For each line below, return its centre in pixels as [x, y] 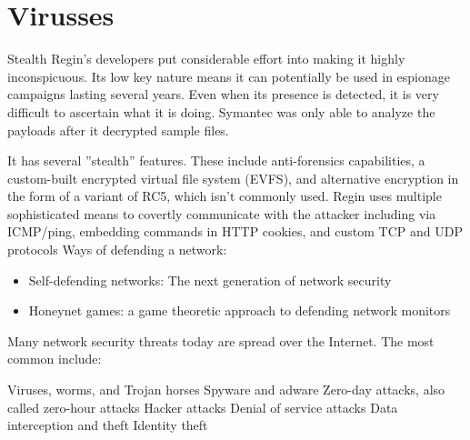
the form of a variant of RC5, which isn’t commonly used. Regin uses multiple [225, 196]
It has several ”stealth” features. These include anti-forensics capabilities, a [216, 160]
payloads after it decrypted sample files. [118, 130]
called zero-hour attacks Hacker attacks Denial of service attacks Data [203, 407]
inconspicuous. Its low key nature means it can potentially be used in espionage [229, 76]
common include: [55, 359]
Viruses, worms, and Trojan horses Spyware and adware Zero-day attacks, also [226, 390]
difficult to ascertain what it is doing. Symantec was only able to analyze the [221, 111]
